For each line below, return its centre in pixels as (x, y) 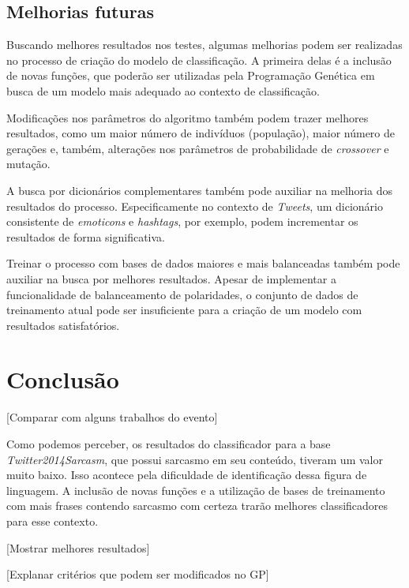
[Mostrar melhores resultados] (78, 547)
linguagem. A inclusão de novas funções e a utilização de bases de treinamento (196, 490)
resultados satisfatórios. (63, 325)
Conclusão (63, 379)
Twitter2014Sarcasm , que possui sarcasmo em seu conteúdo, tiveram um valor (195, 459)
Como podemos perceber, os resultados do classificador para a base (169, 444)
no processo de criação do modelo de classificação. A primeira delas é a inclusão (199, 60)
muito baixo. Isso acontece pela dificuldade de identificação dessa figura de (187, 475)
